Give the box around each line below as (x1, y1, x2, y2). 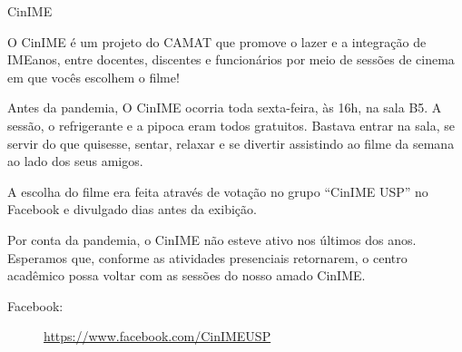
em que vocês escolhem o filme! (7, 67, 180, 86)
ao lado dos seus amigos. (7, 152, 143, 171)
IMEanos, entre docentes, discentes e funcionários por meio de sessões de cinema (7, 50, 455, 69)
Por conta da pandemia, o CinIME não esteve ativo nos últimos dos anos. (7, 230, 417, 249)
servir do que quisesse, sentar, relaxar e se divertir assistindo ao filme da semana (7, 133, 455, 152)
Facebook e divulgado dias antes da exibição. (7, 200, 257, 219)
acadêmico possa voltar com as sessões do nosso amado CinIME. (7, 266, 366, 285)
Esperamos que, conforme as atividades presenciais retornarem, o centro (7, 248, 408, 267)
